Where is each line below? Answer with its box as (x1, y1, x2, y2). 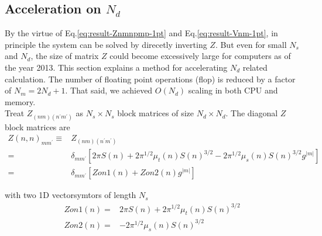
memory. (5, 95, 36, 107)
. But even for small (215, 38, 287, 50)
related (242, 61, 268, 73)
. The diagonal (225, 107, 278, 119)
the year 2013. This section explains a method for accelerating (5, 61, 228, 73)
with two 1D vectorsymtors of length (5, 189, 136, 201)
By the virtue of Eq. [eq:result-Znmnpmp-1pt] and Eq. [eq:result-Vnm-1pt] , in (5, 27, 278, 39)
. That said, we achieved (65, 84, 153, 96)
